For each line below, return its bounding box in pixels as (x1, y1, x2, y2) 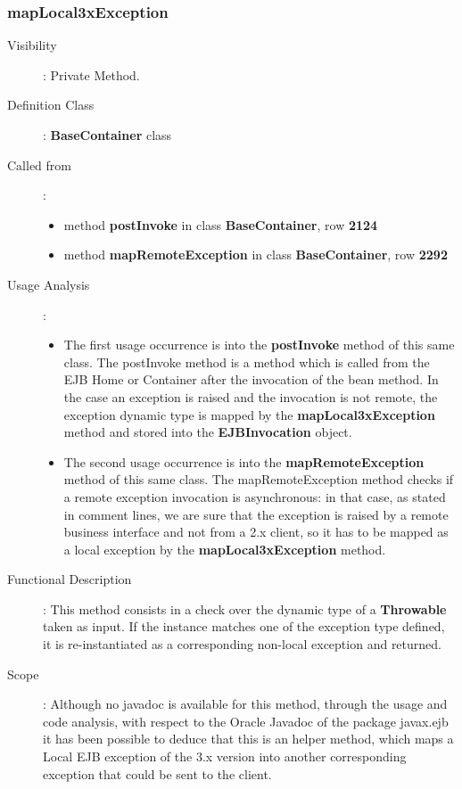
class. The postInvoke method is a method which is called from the (63, 352, 430, 371)
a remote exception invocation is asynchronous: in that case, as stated (63, 487, 446, 505)
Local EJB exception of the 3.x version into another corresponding (43, 747, 407, 766)
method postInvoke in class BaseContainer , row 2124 (63, 215, 378, 234)
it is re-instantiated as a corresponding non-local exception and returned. (43, 635, 441, 653)
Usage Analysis (7, 275, 90, 293)
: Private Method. (43, 65, 140, 84)
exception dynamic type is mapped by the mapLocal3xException (63, 405, 435, 423)
